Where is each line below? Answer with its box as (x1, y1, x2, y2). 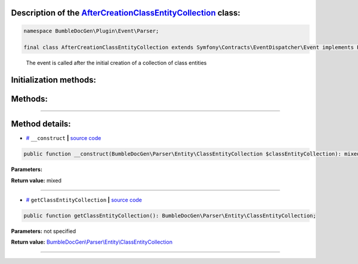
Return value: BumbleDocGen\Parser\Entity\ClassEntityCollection (11, 238, 173, 246)
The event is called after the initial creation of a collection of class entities (26, 60, 207, 67)
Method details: (11, 119, 71, 129)
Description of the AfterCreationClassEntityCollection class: (11, 8, 241, 18)
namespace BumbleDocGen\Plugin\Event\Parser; (23, 27, 159, 34)
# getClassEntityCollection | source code (26, 197, 143, 204)
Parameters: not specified (11, 228, 76, 235)
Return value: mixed (11, 176, 62, 184)
